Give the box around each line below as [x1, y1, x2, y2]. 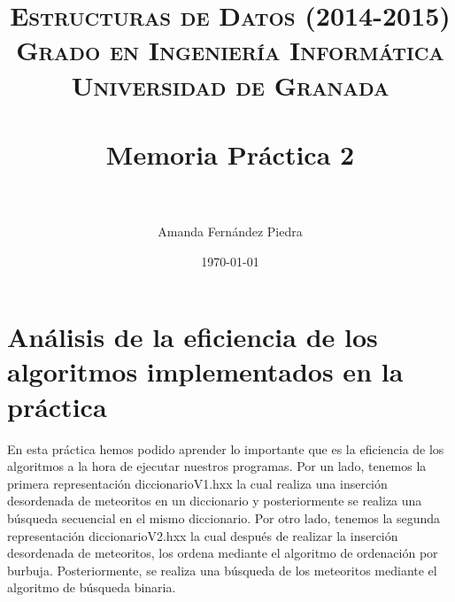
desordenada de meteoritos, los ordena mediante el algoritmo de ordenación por [7, 544, 438, 562]
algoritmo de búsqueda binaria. [7, 578, 176, 597]
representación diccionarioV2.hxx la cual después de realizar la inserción [7, 526, 398, 544]
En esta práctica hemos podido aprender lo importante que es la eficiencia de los [7, 439, 444, 458]
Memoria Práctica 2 [105, 135, 355, 172]
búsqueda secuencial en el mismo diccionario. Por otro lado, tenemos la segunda [7, 508, 441, 527]
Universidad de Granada [71, 66, 389, 103]
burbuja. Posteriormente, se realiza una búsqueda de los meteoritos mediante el [7, 560, 437, 579]
